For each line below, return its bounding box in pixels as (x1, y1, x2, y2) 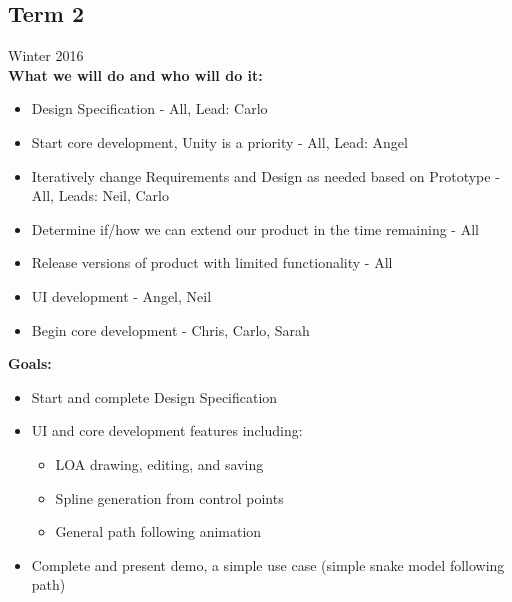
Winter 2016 (8, 45, 84, 66)
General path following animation (55, 521, 262, 542)
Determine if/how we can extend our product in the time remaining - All (31, 218, 479, 239)
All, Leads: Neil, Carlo (31, 185, 169, 206)
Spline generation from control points (55, 487, 284, 508)
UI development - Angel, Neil (31, 285, 212, 306)
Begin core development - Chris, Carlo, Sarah (31, 319, 310, 340)
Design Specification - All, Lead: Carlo (31, 98, 268, 119)
